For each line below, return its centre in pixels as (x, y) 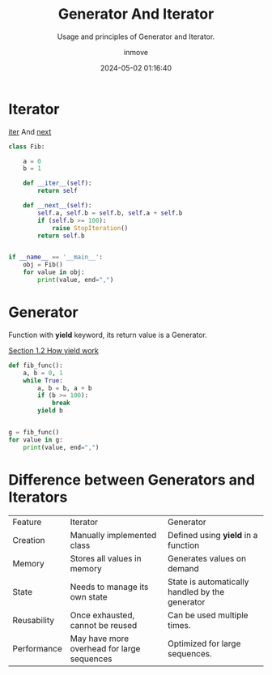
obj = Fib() (43, 265)
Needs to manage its (109, 587)
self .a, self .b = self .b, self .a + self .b (110, 213)
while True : (43, 380)
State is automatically (208, 582)
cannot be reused (104, 625)
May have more (100, 639)
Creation (29, 540)
